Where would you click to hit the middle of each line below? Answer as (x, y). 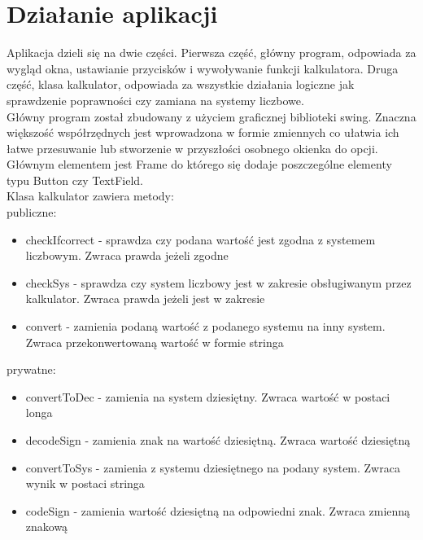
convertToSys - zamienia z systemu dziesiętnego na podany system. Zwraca (213, 467)
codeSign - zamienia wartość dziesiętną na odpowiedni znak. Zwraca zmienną (218, 510)
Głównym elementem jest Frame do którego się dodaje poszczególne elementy (199, 164)
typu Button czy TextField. (75, 180)
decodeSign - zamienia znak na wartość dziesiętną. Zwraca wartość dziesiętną (218, 440)
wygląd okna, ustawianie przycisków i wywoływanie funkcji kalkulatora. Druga (203, 68)
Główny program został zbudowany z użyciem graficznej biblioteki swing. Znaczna (211, 116)
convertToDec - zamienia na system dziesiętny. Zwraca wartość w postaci (208, 396)
